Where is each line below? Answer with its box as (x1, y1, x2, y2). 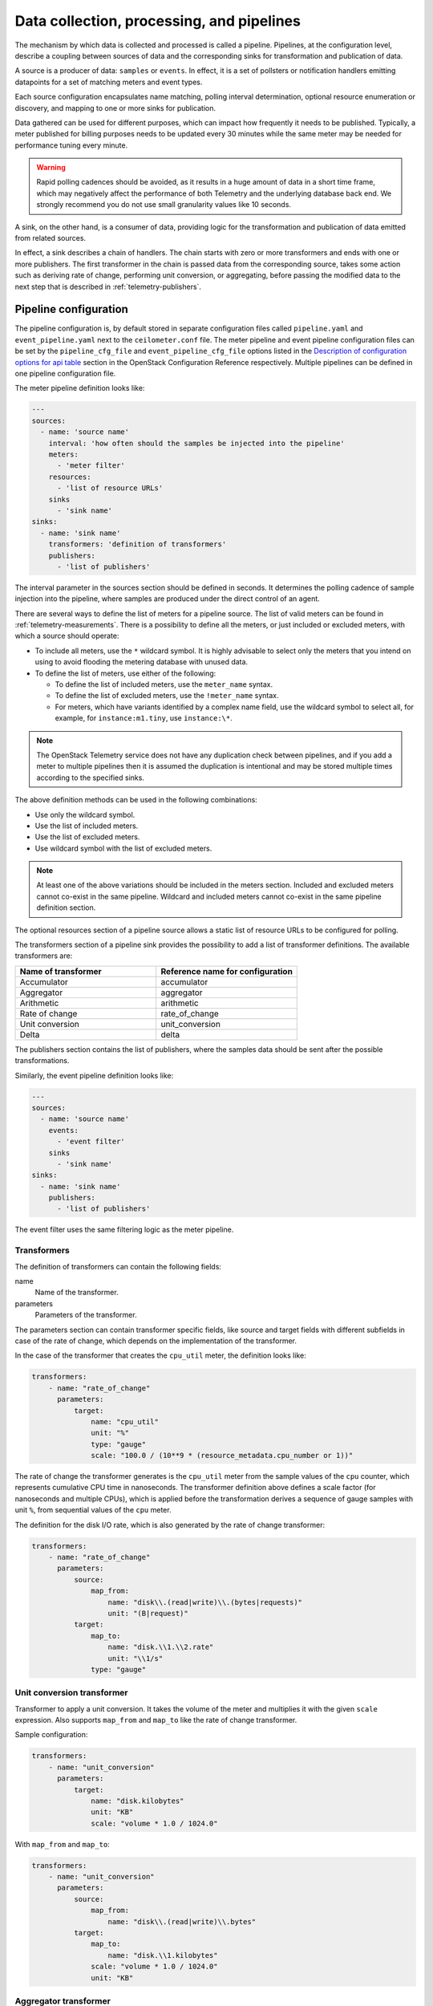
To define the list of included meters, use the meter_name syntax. (55, 680, 273, 689)
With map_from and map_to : (14, 1839, 110, 1849)
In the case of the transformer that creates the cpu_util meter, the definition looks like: (14, 1350, 306, 1360)
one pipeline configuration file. (14, 369, 116, 379)
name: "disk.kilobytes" (91, 1796, 184, 1805)
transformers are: (14, 951, 73, 960)
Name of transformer (19, 965, 102, 977)
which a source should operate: (14, 631, 119, 641)
